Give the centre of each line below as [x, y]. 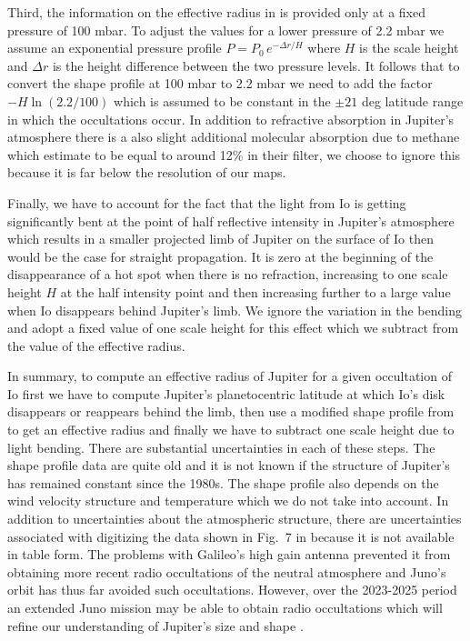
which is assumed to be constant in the [222, 100]
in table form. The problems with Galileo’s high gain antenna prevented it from [229, 554]
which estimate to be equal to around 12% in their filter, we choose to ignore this [234, 154]
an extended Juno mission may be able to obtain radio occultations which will [225, 607]
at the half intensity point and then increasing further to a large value [255, 291]
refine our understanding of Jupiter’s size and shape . [155, 625]
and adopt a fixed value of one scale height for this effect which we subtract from [233, 328]
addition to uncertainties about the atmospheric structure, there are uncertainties [235, 519]
